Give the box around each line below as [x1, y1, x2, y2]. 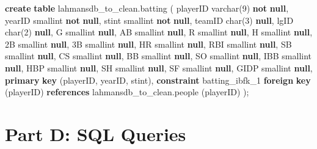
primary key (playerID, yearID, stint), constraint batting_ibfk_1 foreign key [5, 73, 311, 86]
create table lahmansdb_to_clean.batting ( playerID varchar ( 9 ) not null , [5, 2, 289, 14]
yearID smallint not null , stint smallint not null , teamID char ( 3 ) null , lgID [5, 13, 294, 26]
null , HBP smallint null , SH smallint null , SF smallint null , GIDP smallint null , [5, 61, 313, 74]
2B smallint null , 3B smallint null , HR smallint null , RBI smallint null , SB [5, 37, 292, 50]
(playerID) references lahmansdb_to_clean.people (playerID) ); [5, 85, 249, 98]
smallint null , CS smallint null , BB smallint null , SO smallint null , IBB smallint [5, 49, 312, 62]
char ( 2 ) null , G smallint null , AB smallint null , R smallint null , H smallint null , [5, 26, 313, 38]
